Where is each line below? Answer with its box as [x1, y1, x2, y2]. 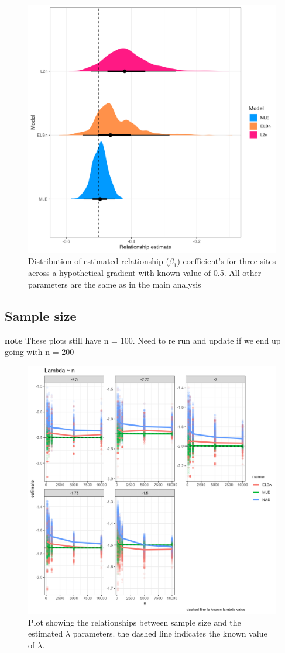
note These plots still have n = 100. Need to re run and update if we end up [5, 334, 281, 346]
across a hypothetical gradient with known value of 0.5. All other [28, 267, 262, 279]
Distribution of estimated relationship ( [28, 254, 169, 267]
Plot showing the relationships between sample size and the [28, 616, 241, 628]
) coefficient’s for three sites [177, 254, 276, 267]
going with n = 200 [5, 345, 74, 358]
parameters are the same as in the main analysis [28, 278, 201, 290]
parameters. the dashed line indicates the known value [73, 627, 267, 640]
